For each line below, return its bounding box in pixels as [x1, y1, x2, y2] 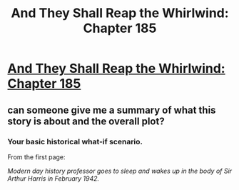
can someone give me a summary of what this [7, 104, 216, 116]
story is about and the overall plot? [7, 115, 166, 127]
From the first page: [7, 152, 66, 161]
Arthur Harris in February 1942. [7, 174, 100, 183]
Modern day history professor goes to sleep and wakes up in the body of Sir [7, 166, 233, 175]
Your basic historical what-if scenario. [7, 136, 143, 146]
